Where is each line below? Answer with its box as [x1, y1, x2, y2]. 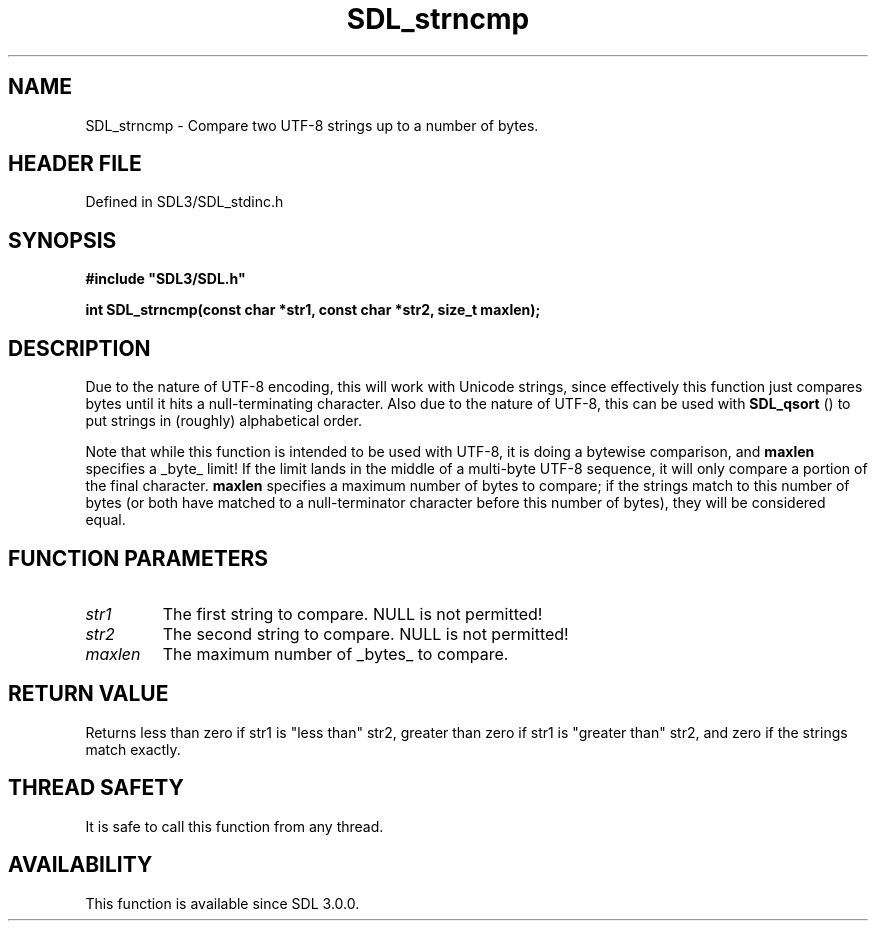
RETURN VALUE [8, 681, 169, 707]
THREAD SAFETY [8, 775, 184, 801]
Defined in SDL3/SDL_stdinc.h [85, 193, 284, 211]
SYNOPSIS [8, 227, 117, 253]
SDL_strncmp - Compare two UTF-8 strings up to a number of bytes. [85, 116, 539, 134]
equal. [85, 511, 126, 529]
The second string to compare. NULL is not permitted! [162, 623, 569, 644]
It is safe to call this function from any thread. [85, 817, 384, 835]
